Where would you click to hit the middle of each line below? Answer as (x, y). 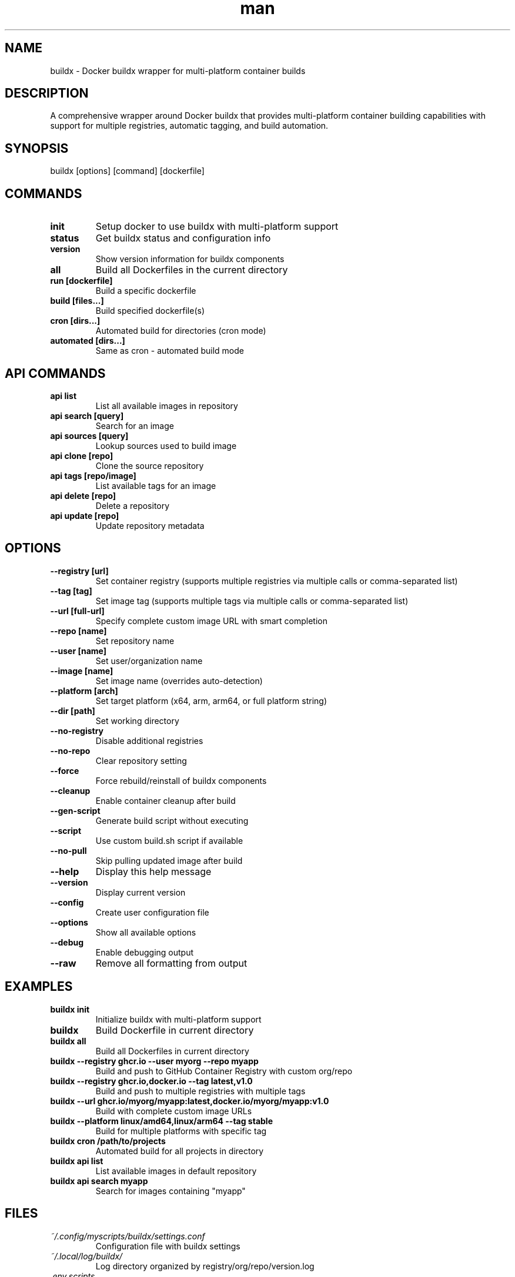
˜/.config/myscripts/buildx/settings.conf (128, 1236)
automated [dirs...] (88, 341)
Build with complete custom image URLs (174, 1111)
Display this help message (153, 871)
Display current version (141, 892)
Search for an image (135, 425)
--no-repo (70, 750)
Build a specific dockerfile (146, 291)
